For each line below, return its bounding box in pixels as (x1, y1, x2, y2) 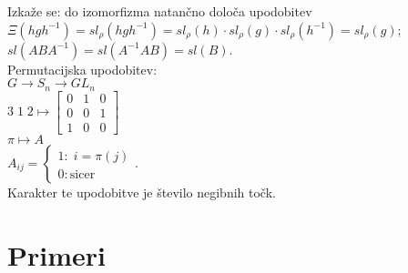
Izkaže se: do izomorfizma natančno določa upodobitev (7, 2, 312, 20)
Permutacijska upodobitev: (7, 59, 158, 78)
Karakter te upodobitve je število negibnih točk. (7, 182, 276, 201)
